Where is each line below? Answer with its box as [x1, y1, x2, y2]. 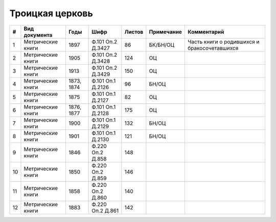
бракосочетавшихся [187, 44, 239, 51]
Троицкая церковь [9, 8, 93, 19]
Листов [124, 28, 144, 35]
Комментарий [187, 28, 224, 35]
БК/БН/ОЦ [149, 41, 175, 48]
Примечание [149, 28, 182, 35]
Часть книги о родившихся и [187, 38, 260, 45]
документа [24, 31, 53, 38]
